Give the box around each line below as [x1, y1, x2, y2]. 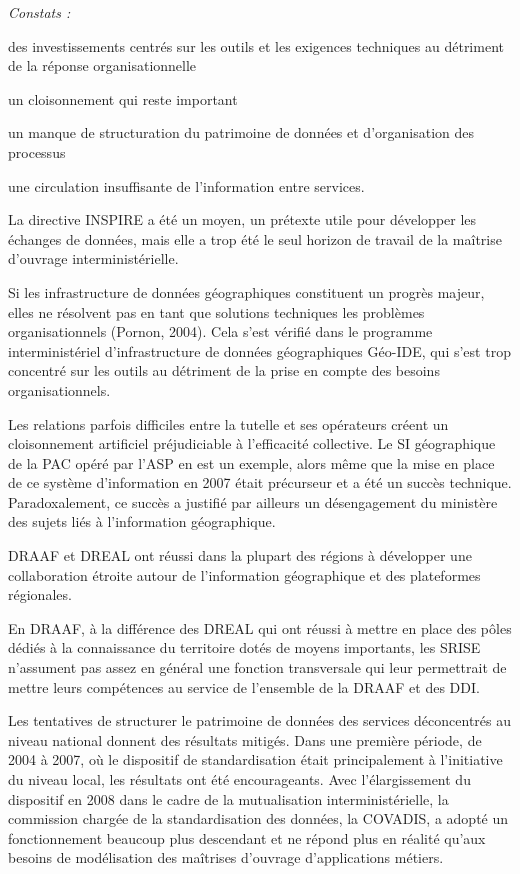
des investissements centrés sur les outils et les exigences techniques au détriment [8, 35, 504, 56]
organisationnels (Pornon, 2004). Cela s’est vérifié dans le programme [8, 321, 433, 342]
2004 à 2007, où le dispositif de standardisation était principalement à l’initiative [8, 749, 503, 770]
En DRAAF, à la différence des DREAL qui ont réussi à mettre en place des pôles [8, 617, 512, 638]
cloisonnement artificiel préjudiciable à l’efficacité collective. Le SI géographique [8, 433, 496, 454]
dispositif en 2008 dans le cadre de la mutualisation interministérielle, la [8, 788, 449, 809]
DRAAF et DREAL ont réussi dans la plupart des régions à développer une [8, 545, 472, 566]
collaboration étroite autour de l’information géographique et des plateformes [8, 564, 481, 585]
